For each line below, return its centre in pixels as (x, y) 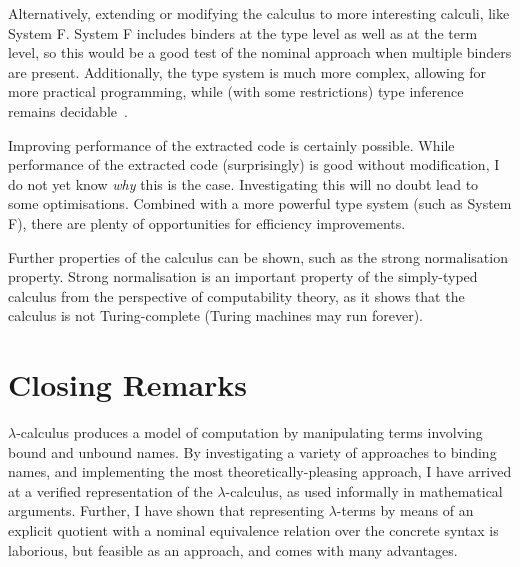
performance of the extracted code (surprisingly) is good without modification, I (254, 164)
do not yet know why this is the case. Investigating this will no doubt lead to (243, 183)
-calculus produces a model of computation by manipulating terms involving (249, 432)
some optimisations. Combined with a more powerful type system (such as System (260, 203)
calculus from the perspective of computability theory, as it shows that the (236, 295)
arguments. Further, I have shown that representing (166, 510)
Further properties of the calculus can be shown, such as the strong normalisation (258, 256)
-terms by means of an (405, 510)
